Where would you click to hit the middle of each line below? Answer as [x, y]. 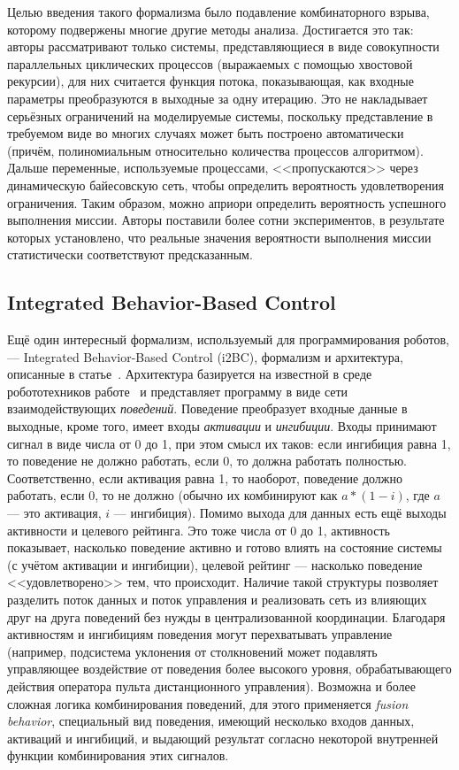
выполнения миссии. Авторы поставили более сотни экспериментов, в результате [226, 220]
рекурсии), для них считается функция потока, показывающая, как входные [210, 81]
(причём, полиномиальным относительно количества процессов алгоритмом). [215, 150]
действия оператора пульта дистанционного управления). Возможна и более [211, 685]
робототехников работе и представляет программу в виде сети [178, 391]
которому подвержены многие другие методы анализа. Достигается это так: [210, 29]
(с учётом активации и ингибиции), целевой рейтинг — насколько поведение [215, 564]
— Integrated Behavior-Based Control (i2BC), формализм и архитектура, [205, 356]
